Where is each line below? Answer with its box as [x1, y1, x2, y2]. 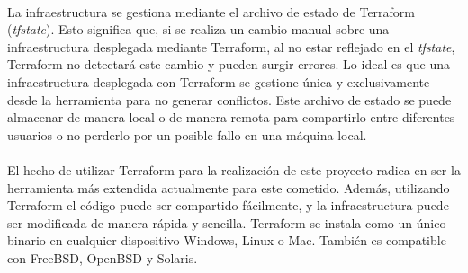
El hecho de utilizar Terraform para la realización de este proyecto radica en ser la [7, 160, 461, 179]
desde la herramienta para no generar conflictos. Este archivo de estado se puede [7, 90, 452, 109]
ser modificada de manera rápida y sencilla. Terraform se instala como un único [7, 213, 446, 232]
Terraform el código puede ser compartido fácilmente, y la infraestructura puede [7, 196, 449, 215]
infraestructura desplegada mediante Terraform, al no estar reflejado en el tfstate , [7, 37, 455, 56]
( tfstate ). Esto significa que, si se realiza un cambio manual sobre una [7, 20, 390, 39]
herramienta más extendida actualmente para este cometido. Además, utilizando [7, 178, 450, 197]
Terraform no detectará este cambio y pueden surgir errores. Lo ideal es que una [7, 55, 450, 74]
